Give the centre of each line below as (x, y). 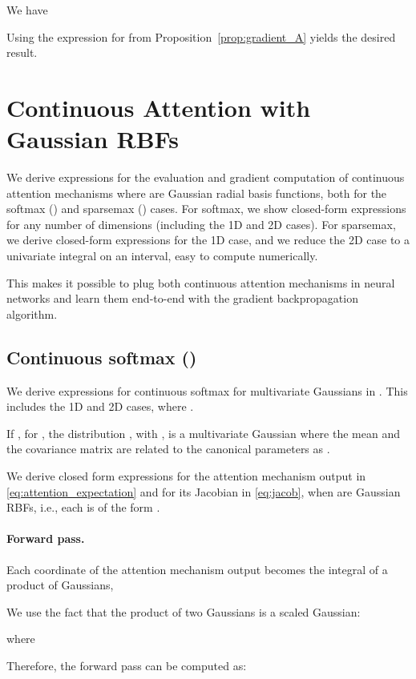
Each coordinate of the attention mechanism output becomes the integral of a (197, 569)
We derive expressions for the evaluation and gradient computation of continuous (206, 177)
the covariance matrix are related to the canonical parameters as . (168, 449)
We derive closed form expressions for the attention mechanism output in (186, 476)
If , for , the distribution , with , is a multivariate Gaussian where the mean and (203, 433)
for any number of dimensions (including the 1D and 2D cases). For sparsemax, (201, 224)
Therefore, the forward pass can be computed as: (127, 665)
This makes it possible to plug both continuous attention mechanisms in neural (201, 282)
